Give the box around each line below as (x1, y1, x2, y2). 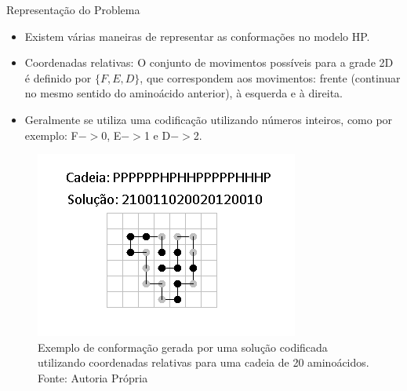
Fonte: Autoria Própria (38, 369, 148, 386)
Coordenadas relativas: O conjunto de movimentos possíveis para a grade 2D (24, 54, 394, 71)
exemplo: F (24, 126, 78, 143)
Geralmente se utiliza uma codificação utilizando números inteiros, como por (24, 111, 393, 127)
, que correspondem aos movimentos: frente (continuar (140, 69, 401, 86)
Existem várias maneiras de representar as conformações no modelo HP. (24, 27, 370, 44)
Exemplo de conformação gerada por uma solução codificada (38, 338, 328, 355)
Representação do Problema (6, 2, 140, 17)
